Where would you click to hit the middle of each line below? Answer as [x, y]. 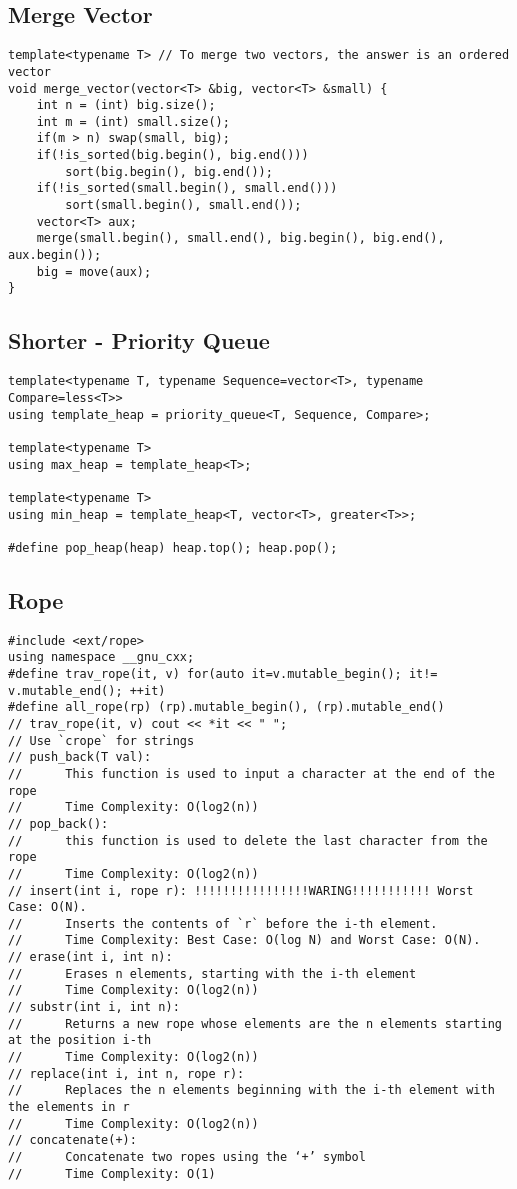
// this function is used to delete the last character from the [248, 840]
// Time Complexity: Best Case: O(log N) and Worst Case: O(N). [244, 940]
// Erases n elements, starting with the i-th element [212, 973]
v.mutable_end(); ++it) [87, 690]
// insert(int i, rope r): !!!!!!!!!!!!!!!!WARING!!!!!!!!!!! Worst [241, 890]
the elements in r [69, 1107]
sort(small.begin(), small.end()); [183, 205]
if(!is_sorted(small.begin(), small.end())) [187, 188]
